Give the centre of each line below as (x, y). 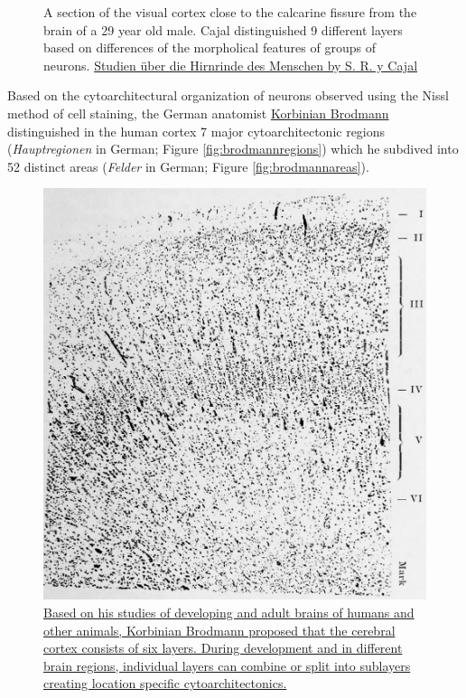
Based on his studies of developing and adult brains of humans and (229, 613)
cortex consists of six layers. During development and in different (223, 648)
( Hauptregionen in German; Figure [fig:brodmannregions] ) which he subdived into (233, 149)
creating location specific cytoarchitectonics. (165, 683)
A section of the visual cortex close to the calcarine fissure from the (230, 12)
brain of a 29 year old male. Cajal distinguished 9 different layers (223, 29)
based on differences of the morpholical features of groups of (210, 47)
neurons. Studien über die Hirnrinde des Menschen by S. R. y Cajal (231, 65)
